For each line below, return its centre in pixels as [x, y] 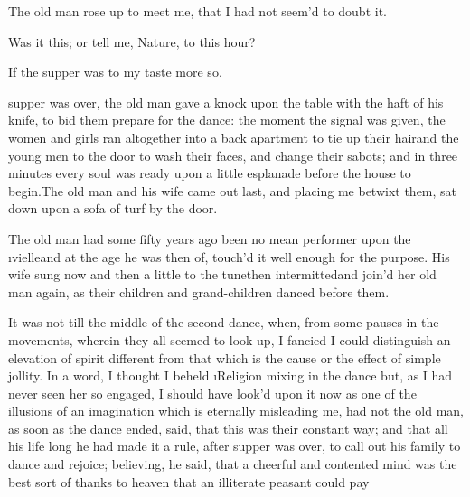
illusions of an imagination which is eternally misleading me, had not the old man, [236, 411]
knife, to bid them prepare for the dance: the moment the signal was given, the [227, 120]
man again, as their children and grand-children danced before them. [199, 291]
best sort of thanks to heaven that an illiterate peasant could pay [189, 481]
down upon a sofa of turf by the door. [113, 208]
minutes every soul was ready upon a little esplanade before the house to [210, 173]
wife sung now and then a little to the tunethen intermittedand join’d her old [222, 274]
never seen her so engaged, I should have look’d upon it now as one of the [212, 393]
